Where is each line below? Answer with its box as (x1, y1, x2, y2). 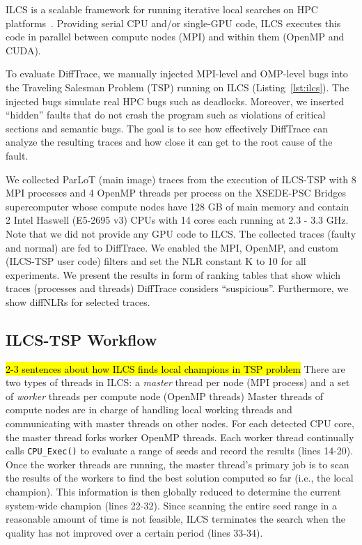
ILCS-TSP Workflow (6, 328, 157, 350)
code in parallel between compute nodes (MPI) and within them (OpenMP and (6, 29, 345, 44)
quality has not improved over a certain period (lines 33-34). (6, 525, 263, 539)
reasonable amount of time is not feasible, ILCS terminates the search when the (6, 512, 345, 526)
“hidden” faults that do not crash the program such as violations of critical (6, 107, 326, 122)
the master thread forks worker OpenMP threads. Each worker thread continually (6, 429, 354, 444)
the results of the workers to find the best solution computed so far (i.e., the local (6, 470, 354, 485)
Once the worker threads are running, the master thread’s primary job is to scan (6, 456, 349, 471)
